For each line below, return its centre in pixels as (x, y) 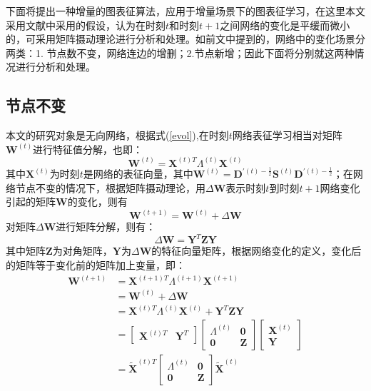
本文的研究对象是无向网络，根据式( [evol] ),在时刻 (117, 135)
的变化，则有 (97, 202)
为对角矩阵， (82, 251)
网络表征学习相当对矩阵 (287, 135)
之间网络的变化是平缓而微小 (285, 25)
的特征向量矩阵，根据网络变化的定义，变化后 (256, 251)
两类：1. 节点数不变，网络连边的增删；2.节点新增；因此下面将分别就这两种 (180, 52)
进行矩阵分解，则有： (106, 227)
